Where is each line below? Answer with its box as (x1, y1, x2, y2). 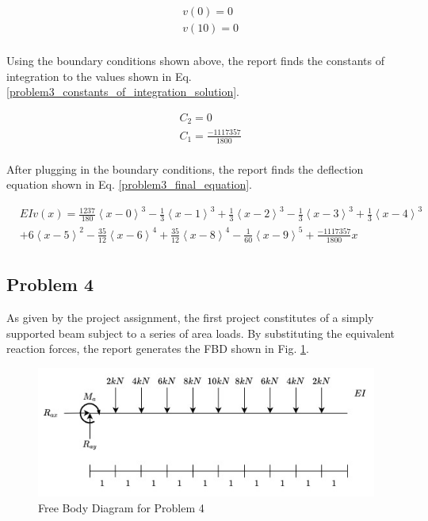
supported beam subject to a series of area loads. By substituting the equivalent (6, 324, 396, 341)
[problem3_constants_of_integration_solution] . (6, 83, 239, 100)
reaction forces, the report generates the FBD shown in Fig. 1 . (6, 340, 309, 357)
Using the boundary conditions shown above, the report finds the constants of (6, 52, 385, 69)
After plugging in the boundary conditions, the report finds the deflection (6, 160, 364, 177)
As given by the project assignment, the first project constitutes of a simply (6, 308, 374, 325)
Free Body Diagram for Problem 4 (38, 499, 204, 515)
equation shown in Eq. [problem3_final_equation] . (6, 176, 252, 193)
